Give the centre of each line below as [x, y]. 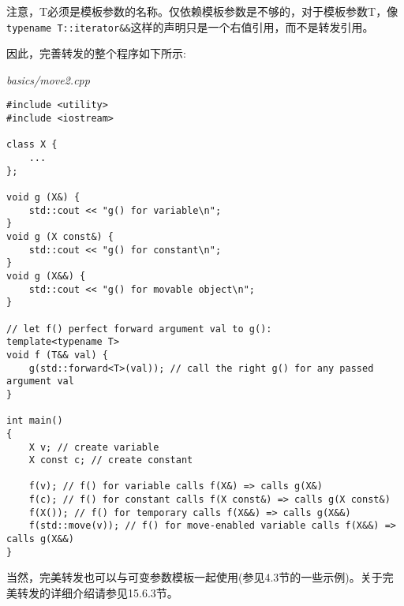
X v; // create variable [94, 447]
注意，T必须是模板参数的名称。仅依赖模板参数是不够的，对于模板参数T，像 [202, 11]
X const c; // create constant [111, 460]
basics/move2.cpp [48, 79]
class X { [32, 145]
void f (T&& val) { [57, 355]
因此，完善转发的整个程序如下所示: [96, 53]
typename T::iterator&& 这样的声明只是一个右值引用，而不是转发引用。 [190, 26]
